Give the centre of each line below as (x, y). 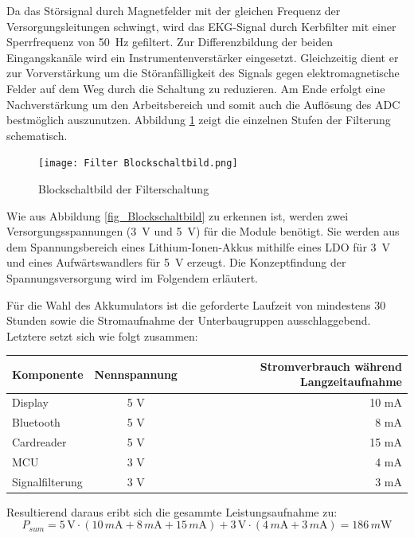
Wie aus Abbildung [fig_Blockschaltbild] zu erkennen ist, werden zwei (178, 215)
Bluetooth (36, 422)
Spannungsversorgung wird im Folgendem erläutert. (132, 277)
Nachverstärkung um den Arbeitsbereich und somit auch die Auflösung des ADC (203, 104)
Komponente (48, 374)
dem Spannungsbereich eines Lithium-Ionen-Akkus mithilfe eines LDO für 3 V (199, 246)
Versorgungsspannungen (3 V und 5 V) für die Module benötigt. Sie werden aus (203, 231)
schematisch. (37, 135)
